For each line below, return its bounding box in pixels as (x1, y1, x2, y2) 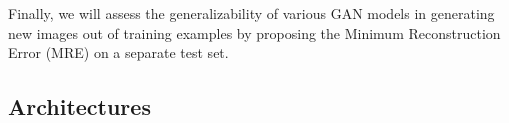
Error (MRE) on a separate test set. (8, 42, 229, 63)
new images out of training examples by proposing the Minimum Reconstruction (8, 22, 501, 43)
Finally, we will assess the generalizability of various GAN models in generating (8, 3, 495, 23)
